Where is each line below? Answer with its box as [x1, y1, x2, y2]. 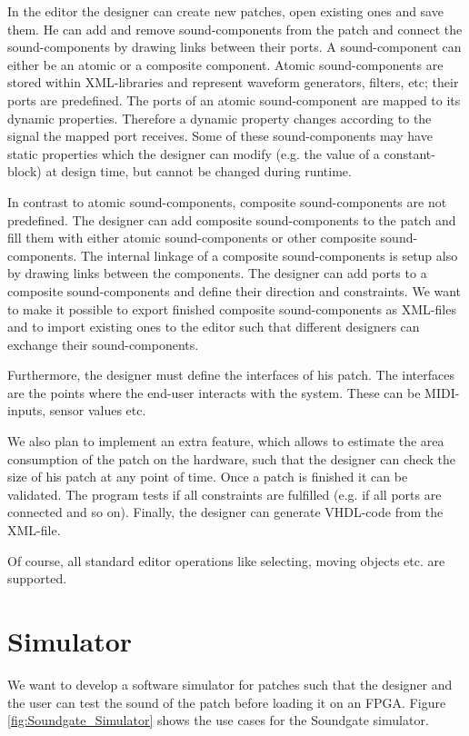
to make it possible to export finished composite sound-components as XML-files [7, 299, 456, 318]
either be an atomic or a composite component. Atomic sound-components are [7, 55, 444, 74]
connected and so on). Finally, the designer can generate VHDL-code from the [7, 502, 444, 522]
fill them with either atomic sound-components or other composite [7, 228, 376, 247]
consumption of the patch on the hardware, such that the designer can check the [7, 449, 456, 468]
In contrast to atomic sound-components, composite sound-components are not [7, 192, 447, 211]
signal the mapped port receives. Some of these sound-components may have [7, 126, 433, 145]
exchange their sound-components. [7, 334, 199, 353]
